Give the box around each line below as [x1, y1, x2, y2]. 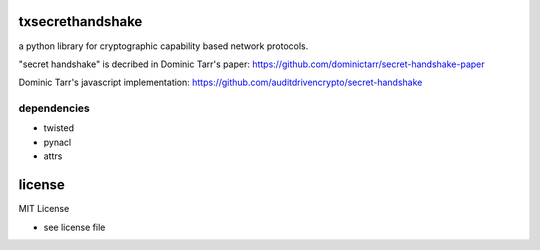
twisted [43, 122, 75, 134]
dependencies [18, 101, 90, 115]
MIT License [18, 203, 70, 215]
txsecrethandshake [18, 13, 143, 30]
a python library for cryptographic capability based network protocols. [18, 40, 309, 52]
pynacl [43, 136, 72, 148]
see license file [43, 221, 106, 233]
